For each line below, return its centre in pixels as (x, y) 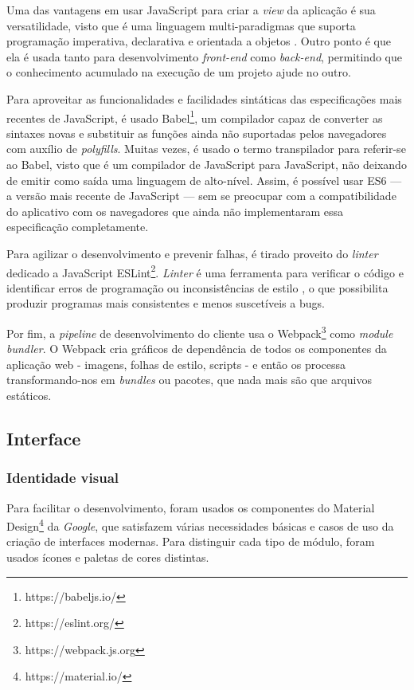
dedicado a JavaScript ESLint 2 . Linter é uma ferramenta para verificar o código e (205, 271)
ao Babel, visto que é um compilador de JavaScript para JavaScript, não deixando (207, 164)
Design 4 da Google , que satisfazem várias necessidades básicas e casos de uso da (200, 525)
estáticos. (29, 396)
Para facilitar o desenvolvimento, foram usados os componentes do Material (191, 507)
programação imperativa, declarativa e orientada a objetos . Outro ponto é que (199, 41)
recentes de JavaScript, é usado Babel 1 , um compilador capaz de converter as (195, 116)
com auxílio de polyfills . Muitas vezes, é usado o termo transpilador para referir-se (206, 149)
